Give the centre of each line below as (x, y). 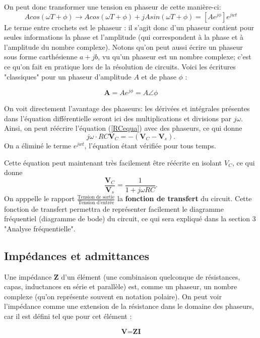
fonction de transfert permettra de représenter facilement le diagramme (114, 208)
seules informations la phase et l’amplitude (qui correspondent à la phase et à (124, 37)
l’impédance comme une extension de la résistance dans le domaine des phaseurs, (129, 306)
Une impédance (28, 276)
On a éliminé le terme (38, 146)
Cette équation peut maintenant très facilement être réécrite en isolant (113, 162)
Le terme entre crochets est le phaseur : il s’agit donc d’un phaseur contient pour (129, 27)
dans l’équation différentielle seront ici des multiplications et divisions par (118, 118)
